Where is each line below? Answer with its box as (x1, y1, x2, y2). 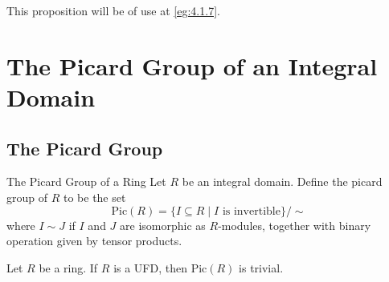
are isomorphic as (120, 216, 206, 233)
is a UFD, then (113, 259, 187, 276)
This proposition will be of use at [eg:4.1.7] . (6, 2, 220, 18)
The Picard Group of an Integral (6, 49, 378, 82)
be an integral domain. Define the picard (182, 173, 383, 190)
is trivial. (239, 259, 284, 276)
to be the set (63, 188, 126, 205)
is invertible (222, 205, 280, 217)
